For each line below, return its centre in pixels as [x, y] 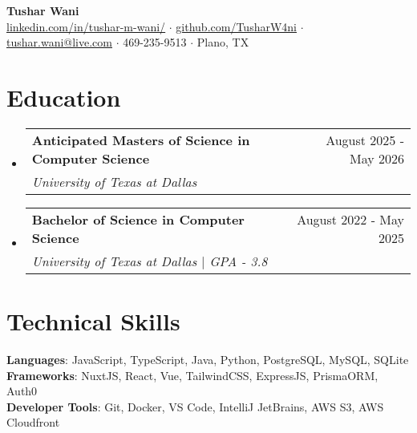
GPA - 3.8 [239, 261]
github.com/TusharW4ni [236, 26]
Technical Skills [93, 321]
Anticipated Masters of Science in [141, 140]
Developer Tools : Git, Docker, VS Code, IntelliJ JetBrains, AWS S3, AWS [195, 406]
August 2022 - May [350, 219]
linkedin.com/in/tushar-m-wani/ [86, 26]
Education [64, 97]
